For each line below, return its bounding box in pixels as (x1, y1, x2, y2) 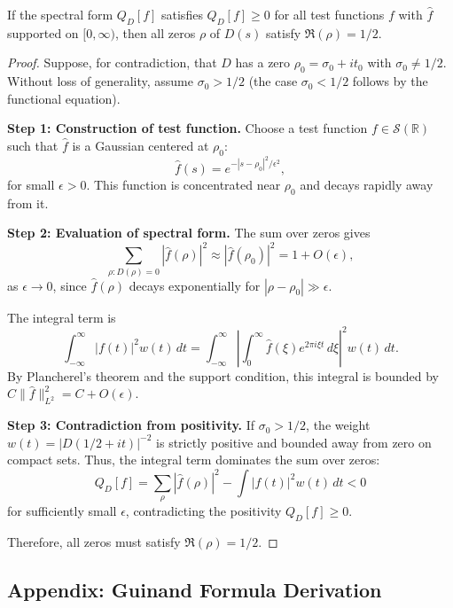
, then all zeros (114, 23, 196, 42)
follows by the (352, 72, 428, 90)
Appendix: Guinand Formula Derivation (7, 576, 382, 604)
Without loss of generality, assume (7, 72, 193, 90)
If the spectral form (7, 5, 113, 23)
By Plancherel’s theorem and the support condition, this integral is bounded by (7, 366, 440, 385)
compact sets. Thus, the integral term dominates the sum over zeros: (7, 450, 380, 469)
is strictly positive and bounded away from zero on (156, 433, 432, 451)
